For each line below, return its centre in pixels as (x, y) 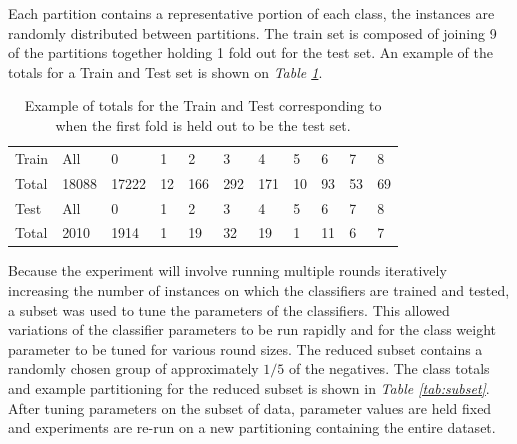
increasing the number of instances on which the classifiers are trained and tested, (259, 290)
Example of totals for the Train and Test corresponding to (203, 105)
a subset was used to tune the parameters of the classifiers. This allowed (229, 309)
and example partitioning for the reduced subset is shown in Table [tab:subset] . (249, 388)
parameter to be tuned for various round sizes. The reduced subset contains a (245, 348)
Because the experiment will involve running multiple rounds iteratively (227, 270)
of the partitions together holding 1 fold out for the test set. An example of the (250, 52)
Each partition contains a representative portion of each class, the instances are (251, 13)
